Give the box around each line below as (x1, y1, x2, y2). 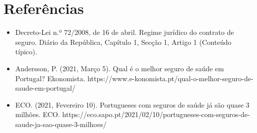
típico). (15, 46, 37, 57)
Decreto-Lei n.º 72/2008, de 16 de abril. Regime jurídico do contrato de (15, 27, 234, 37)
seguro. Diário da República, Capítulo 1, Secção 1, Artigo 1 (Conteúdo (15, 36, 232, 47)
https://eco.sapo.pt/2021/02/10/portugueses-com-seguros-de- (62, 109, 250, 120)
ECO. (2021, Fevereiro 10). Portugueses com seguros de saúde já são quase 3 (15, 99, 250, 110)
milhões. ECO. (15, 109, 60, 120)
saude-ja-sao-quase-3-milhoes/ (15, 119, 107, 129)
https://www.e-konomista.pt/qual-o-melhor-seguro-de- (87, 73, 254, 83)
